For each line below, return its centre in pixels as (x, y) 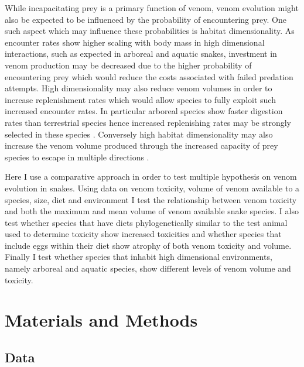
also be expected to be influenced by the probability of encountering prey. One (146, 19)
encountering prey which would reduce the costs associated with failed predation (149, 76)
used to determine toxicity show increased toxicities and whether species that (143, 234)
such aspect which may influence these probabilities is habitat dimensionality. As (150, 31)
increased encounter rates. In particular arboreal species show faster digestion (144, 111)
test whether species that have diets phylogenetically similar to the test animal (146, 222)
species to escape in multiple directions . (77, 157)
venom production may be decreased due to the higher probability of (128, 65)
